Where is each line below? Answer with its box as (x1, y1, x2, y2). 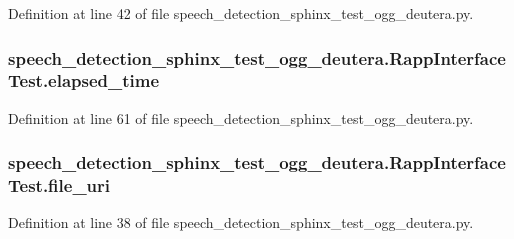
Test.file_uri (8, 173, 111, 198)
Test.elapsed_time (8, 68, 160, 93)
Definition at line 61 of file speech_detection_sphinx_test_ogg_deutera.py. (8, 107, 474, 128)
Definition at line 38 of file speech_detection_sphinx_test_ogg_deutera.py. (8, 212, 474, 233)
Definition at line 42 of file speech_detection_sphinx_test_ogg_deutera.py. (8, 3, 474, 23)
